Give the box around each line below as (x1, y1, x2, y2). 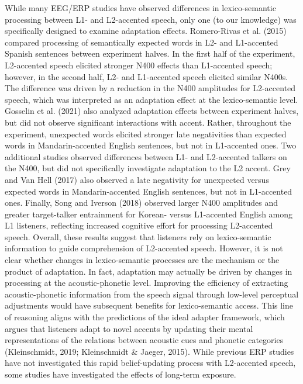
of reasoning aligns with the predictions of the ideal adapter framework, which (5, 311, 285, 323)
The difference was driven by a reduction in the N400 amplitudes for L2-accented (5, 82, 296, 94)
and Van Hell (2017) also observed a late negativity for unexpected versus (5, 173, 269, 185)
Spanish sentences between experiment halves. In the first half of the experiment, (5, 47, 295, 60)
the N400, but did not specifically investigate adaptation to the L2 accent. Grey (5, 162, 291, 174)
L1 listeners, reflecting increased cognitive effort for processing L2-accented (5, 219, 273, 231)
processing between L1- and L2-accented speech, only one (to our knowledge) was (5, 13, 297, 25)
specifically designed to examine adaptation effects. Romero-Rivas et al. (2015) (5, 25, 287, 37)
